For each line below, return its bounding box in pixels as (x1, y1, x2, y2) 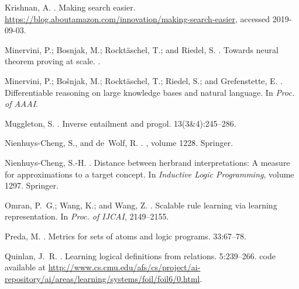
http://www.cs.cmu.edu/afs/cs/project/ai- (48, 261, 201, 273)
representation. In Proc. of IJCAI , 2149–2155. (5, 210, 169, 222)
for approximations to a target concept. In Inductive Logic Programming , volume (5, 168, 294, 180)
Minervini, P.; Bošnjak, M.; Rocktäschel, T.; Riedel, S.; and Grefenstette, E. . (5, 74, 283, 86)
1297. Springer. (5, 179, 59, 191)
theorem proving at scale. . (5, 55, 101, 67)
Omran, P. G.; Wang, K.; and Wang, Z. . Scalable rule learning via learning (5, 199, 277, 211)
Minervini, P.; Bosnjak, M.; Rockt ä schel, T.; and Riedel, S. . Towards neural (5, 43, 279, 55)
